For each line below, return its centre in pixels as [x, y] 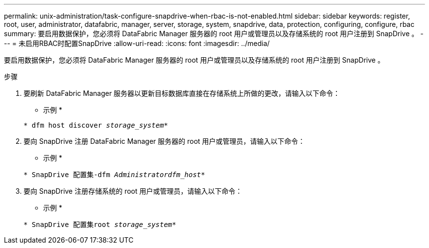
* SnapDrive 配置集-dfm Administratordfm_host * [114, 175]
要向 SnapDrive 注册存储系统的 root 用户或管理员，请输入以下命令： [133, 191]
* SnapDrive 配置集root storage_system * [100, 225]
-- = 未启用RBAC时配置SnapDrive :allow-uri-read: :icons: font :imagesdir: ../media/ [137, 43]
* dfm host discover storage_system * [96, 125]
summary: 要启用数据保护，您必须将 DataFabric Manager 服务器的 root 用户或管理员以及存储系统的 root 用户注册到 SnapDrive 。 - [214, 34]
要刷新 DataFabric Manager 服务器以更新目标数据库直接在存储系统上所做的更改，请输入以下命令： [182, 93]
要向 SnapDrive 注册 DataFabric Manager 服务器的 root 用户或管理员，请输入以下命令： [164, 141]
